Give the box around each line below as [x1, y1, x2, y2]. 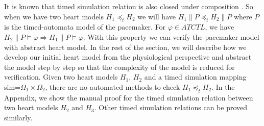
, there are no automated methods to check [45, 81, 180, 92]
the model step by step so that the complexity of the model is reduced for [4, 61, 235, 72]
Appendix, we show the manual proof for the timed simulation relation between [4, 92, 253, 103]
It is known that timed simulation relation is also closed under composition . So [4, 1, 253, 11]
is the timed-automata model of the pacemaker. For [4, 21, 166, 32]
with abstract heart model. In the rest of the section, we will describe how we [4, 41, 247, 52]
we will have [137, 11, 176, 21]
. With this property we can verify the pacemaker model [83, 31, 259, 42]
